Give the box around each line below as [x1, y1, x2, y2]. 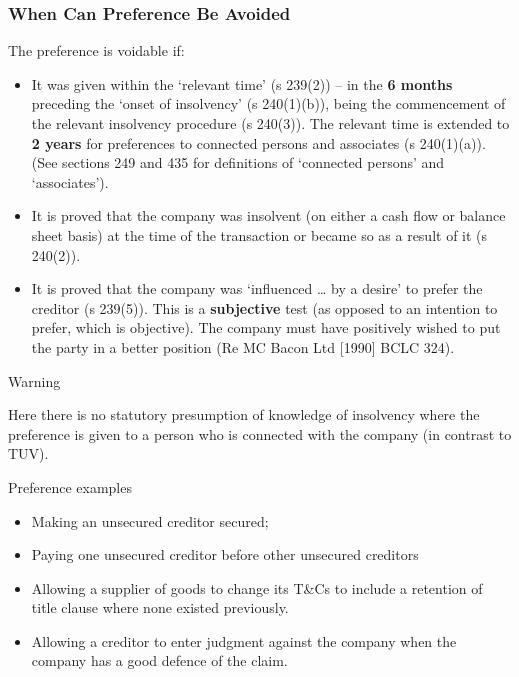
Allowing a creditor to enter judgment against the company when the [31, 630, 457, 651]
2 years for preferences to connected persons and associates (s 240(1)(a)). [31, 132, 486, 153]
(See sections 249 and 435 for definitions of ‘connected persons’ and [31, 152, 445, 173]
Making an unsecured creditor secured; [31, 510, 269, 531]
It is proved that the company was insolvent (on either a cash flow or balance [31, 205, 506, 226]
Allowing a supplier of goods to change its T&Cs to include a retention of [31, 577, 483, 598]
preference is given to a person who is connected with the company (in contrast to [8, 423, 512, 444]
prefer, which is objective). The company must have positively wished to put [31, 317, 501, 338]
